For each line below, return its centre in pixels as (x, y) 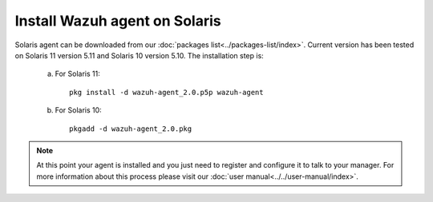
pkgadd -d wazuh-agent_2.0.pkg (131, 129)
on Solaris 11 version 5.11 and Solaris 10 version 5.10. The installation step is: (139, 55)
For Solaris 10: (78, 110)
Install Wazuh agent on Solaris (118, 21)
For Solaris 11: (77, 74)
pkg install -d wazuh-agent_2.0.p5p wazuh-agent (166, 92)
